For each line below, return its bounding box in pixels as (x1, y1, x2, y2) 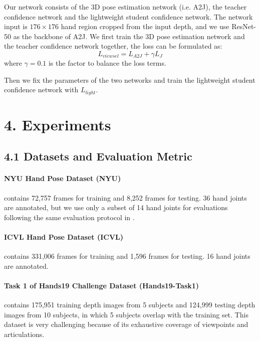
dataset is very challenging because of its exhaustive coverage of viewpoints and (4, 319, 248, 329)
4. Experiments (4, 114, 111, 134)
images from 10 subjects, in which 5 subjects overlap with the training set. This (4, 309, 248, 319)
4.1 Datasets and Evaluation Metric (4, 148, 192, 164)
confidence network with (4, 84, 79, 95)
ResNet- (231, 21, 256, 32)
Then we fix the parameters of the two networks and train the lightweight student (4, 74, 255, 85)
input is (4, 21, 28, 32)
